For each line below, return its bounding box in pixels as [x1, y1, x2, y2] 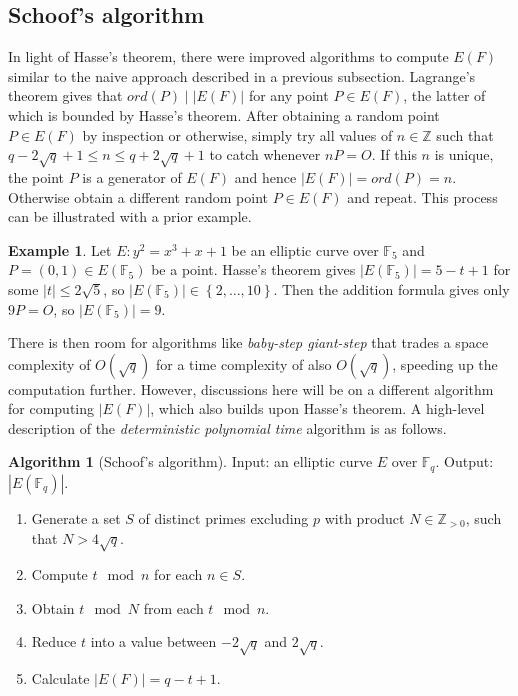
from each [143, 597, 204, 618]
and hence [234, 166, 297, 187]
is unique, [434, 144, 494, 165]
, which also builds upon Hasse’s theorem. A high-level [150, 398, 485, 419]
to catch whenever [209, 144, 321, 165]
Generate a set [31, 507, 121, 528]
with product [324, 507, 405, 528]
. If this [371, 144, 417, 165]
